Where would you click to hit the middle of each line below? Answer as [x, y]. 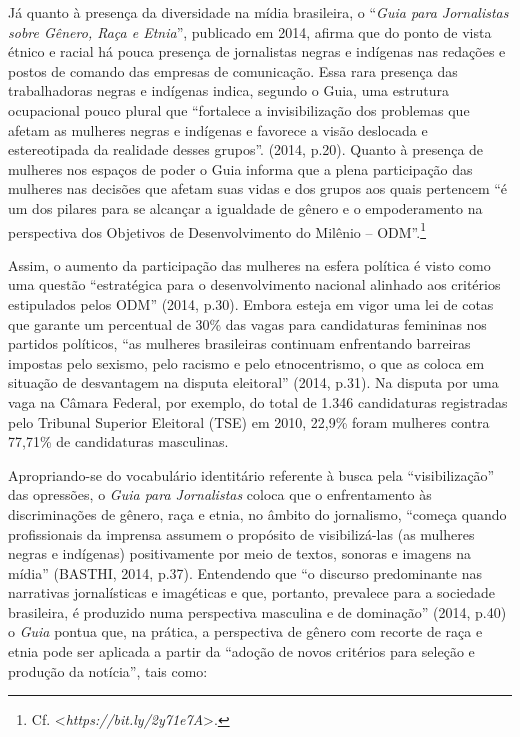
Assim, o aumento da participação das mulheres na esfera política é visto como [249, 264]
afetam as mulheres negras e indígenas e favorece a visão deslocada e [218, 129]
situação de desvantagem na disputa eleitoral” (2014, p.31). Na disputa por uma [253, 382]
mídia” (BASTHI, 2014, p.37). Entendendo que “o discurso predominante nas [245, 572]
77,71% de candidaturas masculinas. [118, 441]
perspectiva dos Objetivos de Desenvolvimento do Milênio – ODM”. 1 [217, 230]
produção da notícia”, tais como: [108, 670]
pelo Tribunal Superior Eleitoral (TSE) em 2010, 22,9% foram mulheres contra [249, 421]
